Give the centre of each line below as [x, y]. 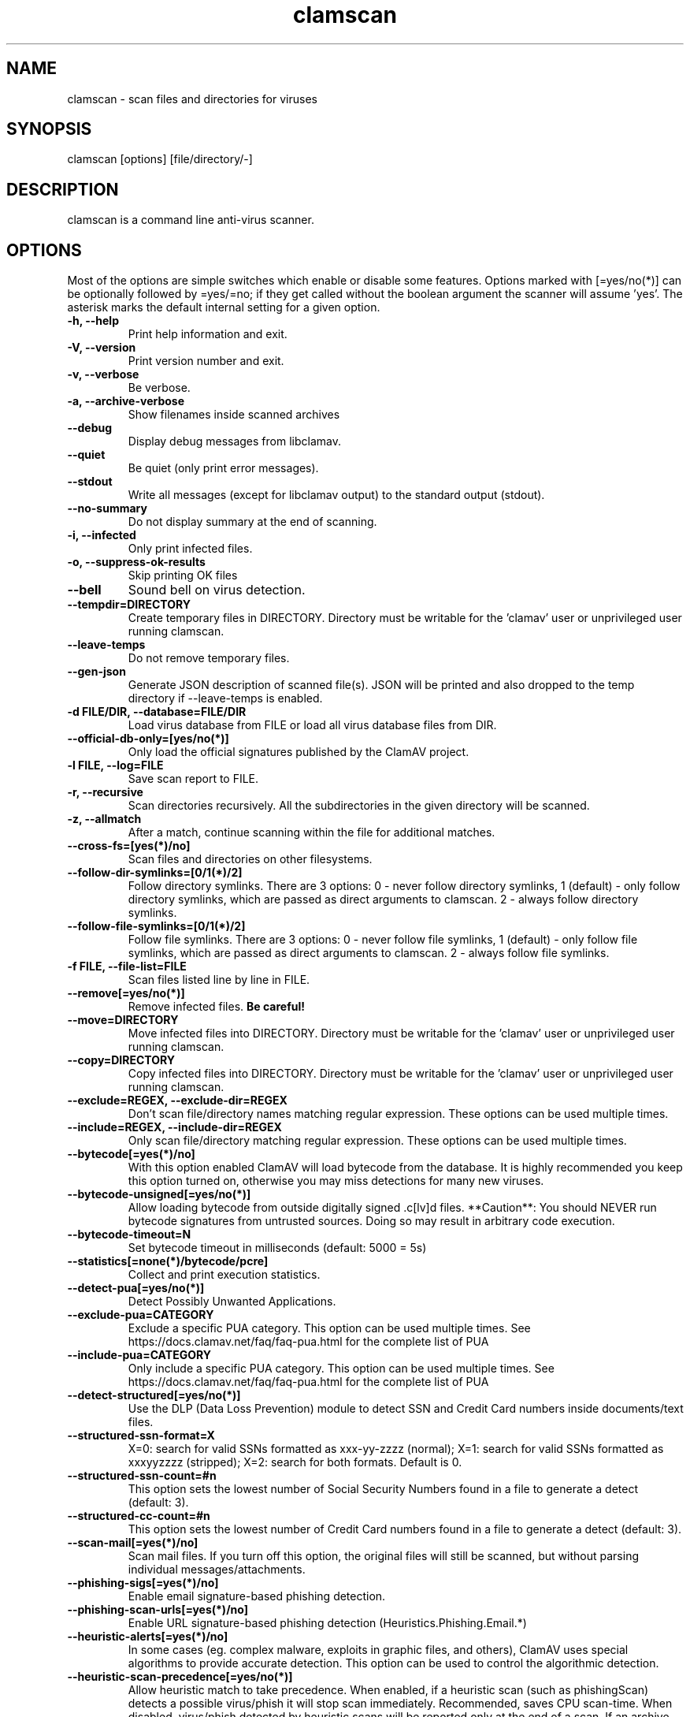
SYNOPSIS [49, 129]
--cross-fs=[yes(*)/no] [129, 846]
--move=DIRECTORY [123, 1020]
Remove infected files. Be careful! [216, 1007]
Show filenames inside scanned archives [234, 415]
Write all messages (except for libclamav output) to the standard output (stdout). [336, 495]
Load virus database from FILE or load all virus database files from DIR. [312, 725]
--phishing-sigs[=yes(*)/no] [143, 1583]
